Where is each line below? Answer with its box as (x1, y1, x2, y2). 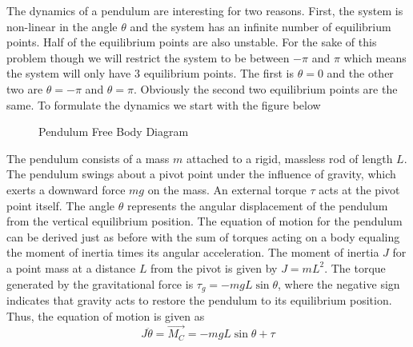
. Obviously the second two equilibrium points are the (134, 80, 398, 97)
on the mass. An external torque (147, 181, 307, 197)
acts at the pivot (319, 181, 400, 197)
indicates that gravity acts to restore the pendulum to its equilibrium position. (6, 291, 392, 308)
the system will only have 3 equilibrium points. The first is (6, 65, 295, 82)
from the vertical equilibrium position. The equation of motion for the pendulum (6, 213, 403, 229)
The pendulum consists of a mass (6, 150, 170, 166)
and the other (327, 65, 394, 82)
